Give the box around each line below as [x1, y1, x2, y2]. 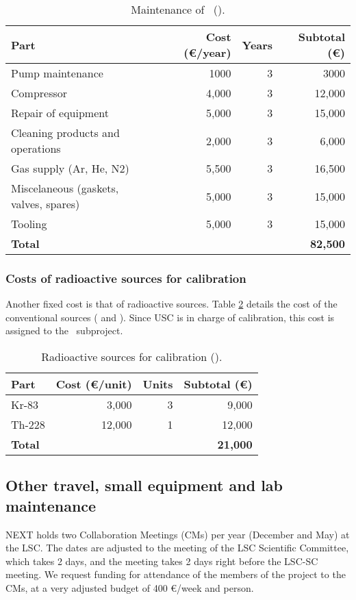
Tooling [11, 216, 47, 232]
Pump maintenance [11, 65, 103, 81]
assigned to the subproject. [5, 323, 123, 338]
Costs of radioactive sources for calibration [5, 269, 246, 286]
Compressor [11, 85, 68, 101]
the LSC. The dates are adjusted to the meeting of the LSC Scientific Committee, [5, 540, 349, 555]
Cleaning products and [11, 125, 120, 140]
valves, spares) [11, 196, 80, 212]
